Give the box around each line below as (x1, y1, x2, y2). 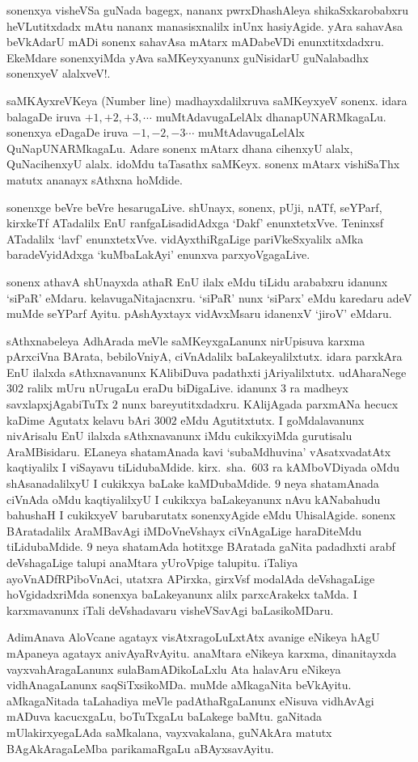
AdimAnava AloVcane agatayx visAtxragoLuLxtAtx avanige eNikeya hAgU (6, 629, 380, 646)
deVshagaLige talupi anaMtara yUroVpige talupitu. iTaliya (6, 554, 298, 570)
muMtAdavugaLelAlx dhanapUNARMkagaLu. (155, 108, 386, 125)
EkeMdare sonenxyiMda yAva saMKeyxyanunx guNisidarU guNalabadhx (6, 49, 369, 66)
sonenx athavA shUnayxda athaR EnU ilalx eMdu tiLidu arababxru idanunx (6, 273, 388, 290)
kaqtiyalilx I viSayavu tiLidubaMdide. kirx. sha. (6, 459, 247, 476)
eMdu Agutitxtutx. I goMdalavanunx (180, 411, 365, 428)
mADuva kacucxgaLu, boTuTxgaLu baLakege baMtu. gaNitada (6, 708, 323, 725)
